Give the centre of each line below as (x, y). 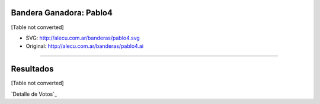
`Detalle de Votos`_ (34, 94)
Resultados (32, 69)
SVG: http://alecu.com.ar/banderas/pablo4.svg (83, 38)
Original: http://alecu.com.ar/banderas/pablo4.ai (85, 46)
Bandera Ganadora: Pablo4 (62, 13)
